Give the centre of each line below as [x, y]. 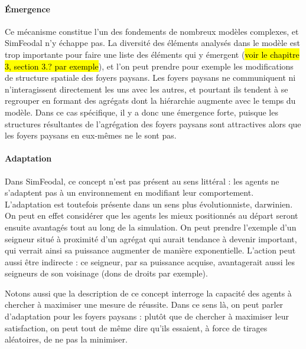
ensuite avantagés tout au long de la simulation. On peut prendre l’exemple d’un [151, 227]
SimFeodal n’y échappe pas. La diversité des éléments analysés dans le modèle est [152, 43]
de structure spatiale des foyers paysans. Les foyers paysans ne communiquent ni [150, 78]
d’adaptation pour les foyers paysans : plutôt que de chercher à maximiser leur [147, 316]
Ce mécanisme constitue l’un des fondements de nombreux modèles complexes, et [152, 31]
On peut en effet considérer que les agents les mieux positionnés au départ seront [152, 215]
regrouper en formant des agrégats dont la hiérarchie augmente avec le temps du [150, 101]
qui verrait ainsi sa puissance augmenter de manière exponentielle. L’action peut [150, 250]
